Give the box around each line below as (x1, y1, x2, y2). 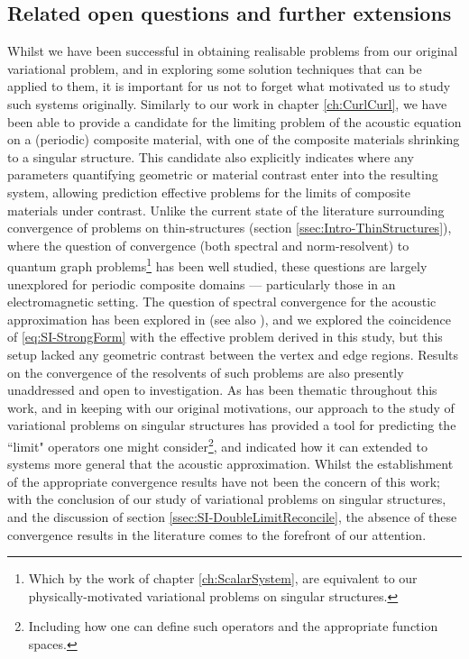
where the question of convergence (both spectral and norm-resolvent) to (7, 235, 409, 254)
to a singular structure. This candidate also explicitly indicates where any (7, 147, 414, 166)
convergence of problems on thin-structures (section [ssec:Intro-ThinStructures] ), (7, 218, 452, 237)
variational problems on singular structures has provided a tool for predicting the (7, 416, 456, 435)
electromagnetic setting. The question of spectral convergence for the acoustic (7, 292, 437, 311)
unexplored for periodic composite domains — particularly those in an (7, 274, 396, 293)
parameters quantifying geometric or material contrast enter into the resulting (7, 165, 438, 184)
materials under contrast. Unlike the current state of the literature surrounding (7, 200, 445, 219)
